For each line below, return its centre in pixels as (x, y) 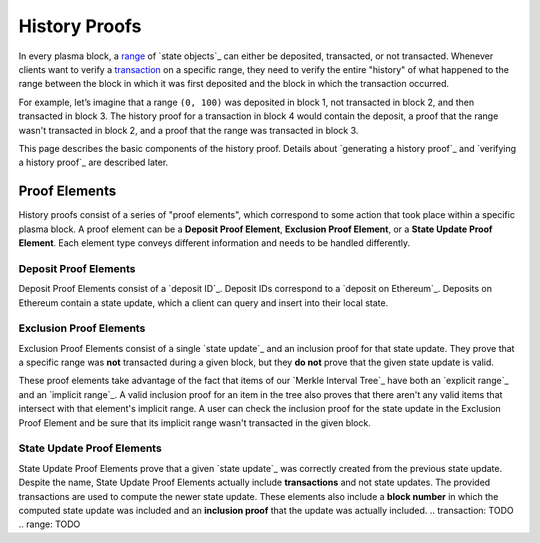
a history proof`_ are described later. (93, 162)
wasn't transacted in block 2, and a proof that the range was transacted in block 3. (188, 130)
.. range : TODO (49, 524)
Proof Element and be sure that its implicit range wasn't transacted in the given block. (195, 422)
